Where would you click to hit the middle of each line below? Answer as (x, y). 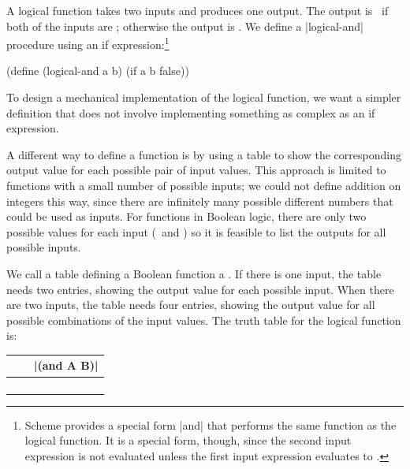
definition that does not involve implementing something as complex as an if (191, 112)
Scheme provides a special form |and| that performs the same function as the (211, 424)
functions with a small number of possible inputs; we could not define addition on (204, 185)
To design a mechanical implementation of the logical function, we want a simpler (204, 97)
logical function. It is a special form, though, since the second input (188, 440)
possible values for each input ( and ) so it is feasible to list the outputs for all (196, 231)
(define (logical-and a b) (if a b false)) (98, 71)
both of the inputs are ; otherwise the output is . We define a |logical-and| (185, 26)
